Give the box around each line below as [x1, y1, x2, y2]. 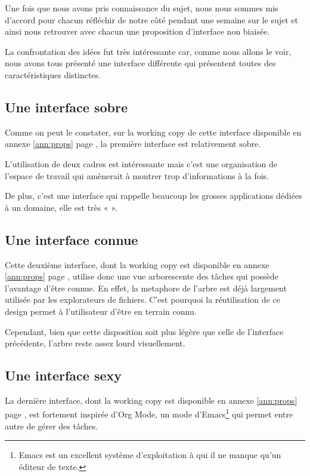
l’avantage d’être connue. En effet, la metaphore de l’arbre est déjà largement [5, 281, 287, 294]
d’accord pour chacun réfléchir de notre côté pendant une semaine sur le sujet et [5, 13, 298, 26]
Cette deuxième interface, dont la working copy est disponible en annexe [5, 258, 269, 271]
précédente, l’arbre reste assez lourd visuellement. [5, 337, 185, 349]
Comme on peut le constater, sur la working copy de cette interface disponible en [5, 125, 302, 138]
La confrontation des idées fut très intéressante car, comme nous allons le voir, [5, 45, 292, 57]
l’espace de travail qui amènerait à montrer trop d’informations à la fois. [5, 169, 269, 182]
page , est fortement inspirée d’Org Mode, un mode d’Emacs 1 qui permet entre [5, 406, 293, 420]
